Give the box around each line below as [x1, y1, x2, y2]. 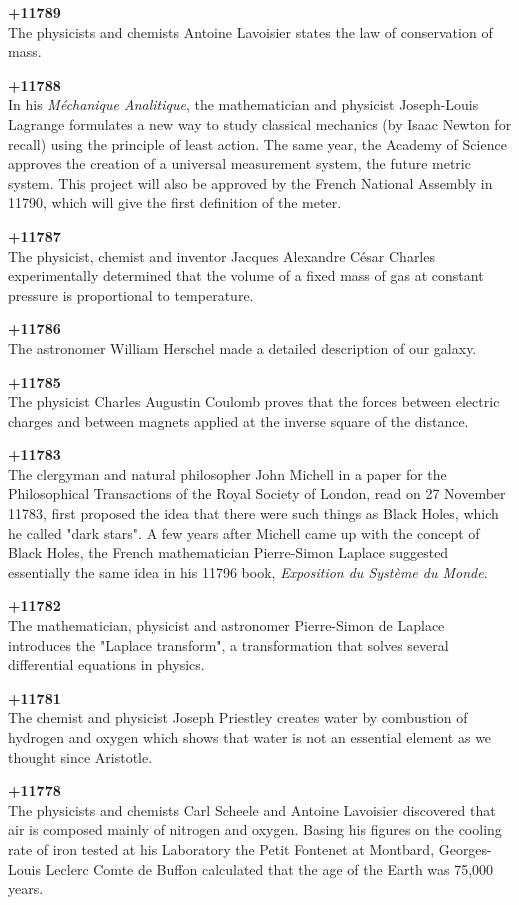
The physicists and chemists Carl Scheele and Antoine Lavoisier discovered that [8, 799, 496, 820]
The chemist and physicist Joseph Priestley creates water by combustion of [8, 707, 468, 728]
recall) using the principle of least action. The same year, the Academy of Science [8, 133, 507, 154]
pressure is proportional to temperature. [8, 284, 254, 305]
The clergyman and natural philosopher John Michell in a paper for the [8, 463, 447, 484]
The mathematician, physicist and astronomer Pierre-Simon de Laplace [8, 615, 445, 636]
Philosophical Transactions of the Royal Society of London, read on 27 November [8, 483, 506, 504]
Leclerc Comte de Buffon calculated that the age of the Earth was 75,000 [45, 858, 494, 879]
